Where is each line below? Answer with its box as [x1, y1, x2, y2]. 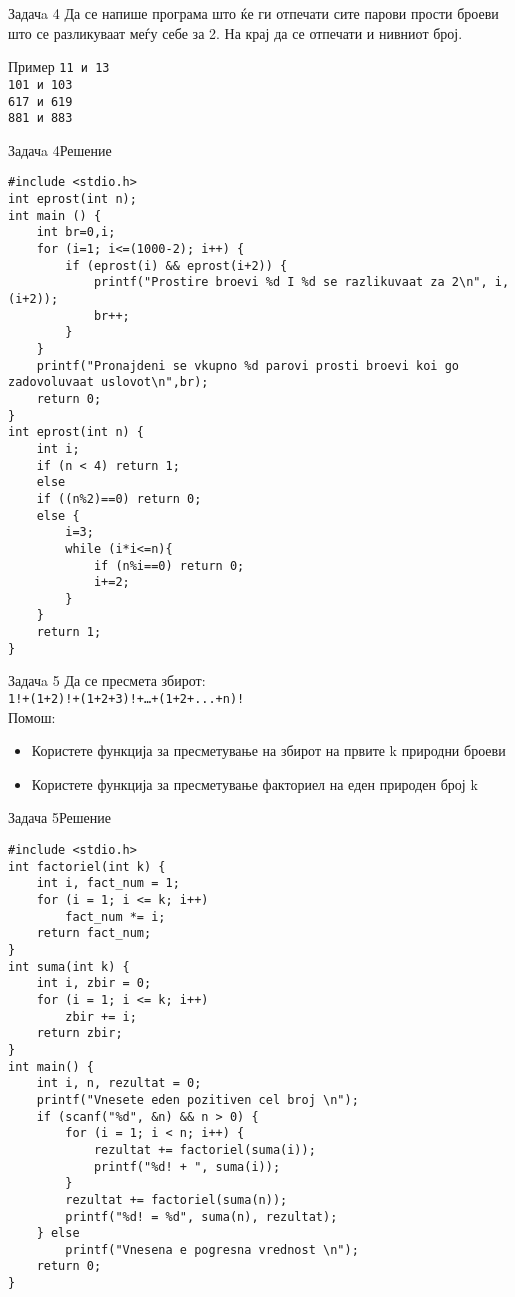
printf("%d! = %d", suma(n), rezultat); [65, 1209, 338, 1224]
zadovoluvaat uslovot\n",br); [8, 375, 209, 390]
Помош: [8, 706, 56, 727]
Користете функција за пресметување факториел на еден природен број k [31, 773, 478, 794]
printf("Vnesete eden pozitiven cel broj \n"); [36, 1092, 359, 1107]
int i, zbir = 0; [36, 976, 152, 991]
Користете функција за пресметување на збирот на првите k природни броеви [31, 740, 506, 761]
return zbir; [36, 1026, 123, 1041]
